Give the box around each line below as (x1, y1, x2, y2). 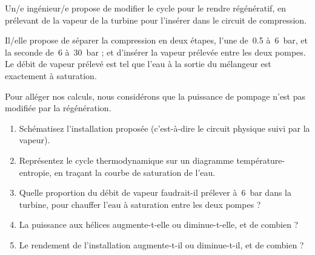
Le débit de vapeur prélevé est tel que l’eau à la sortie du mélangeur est (5, 57, 271, 70)
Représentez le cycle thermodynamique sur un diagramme (19, 153, 234, 166)
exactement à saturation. (5, 69, 97, 82)
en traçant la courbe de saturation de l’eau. (54, 166, 216, 178)
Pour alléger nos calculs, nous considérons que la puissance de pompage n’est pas (5, 89, 306, 102)
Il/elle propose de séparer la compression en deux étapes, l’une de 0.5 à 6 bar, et (5, 34, 308, 47)
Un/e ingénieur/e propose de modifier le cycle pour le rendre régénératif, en (5, 2, 286, 14)
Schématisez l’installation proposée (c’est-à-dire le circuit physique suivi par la (19, 121, 310, 134)
